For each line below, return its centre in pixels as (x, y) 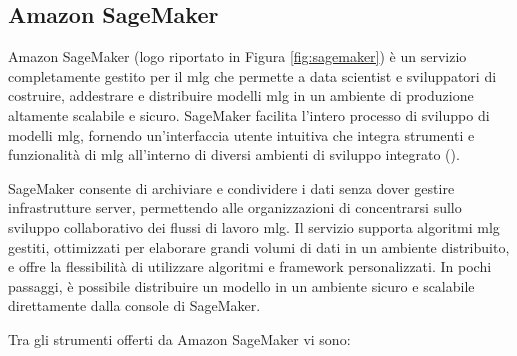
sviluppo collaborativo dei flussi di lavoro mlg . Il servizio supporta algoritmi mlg (254, 226)
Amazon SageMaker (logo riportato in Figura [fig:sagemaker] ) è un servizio (237, 56)
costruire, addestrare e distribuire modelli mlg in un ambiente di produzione (241, 95)
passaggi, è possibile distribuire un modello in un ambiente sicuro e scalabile (241, 285)
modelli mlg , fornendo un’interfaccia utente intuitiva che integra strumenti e (241, 134)
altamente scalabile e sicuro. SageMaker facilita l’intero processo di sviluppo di (249, 114)
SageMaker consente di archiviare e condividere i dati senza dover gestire (231, 187)
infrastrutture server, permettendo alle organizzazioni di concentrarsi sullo (235, 207)
